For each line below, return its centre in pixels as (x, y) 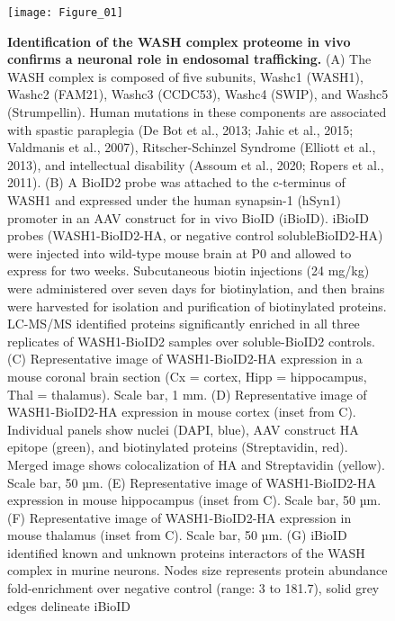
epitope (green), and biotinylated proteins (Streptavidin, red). (178, 447)
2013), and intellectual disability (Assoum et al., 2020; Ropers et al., (196, 164)
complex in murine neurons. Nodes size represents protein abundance (197, 570)
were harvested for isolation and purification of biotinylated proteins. (197, 306)
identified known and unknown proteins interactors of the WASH (186, 552)
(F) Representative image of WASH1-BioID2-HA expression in (180, 517)
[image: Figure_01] (65, 13)
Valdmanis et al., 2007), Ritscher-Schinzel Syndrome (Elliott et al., (192, 147)
